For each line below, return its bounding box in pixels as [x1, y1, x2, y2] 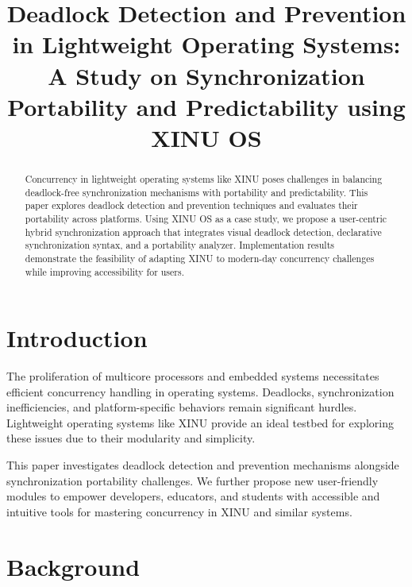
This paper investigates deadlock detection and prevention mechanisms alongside [6, 457, 399, 473]
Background [6, 550, 141, 582]
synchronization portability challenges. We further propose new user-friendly [6, 472, 379, 489]
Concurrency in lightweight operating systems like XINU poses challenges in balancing [25, 172, 383, 185]
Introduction [6, 322, 148, 354]
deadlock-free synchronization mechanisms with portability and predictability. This [25, 185, 368, 199]
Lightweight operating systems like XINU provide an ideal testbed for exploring [6, 414, 394, 431]
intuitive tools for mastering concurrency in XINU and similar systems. [6, 503, 352, 519]
